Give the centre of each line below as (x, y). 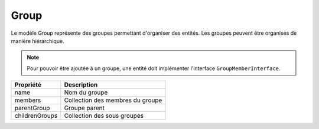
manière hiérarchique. (38, 41)
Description (81, 85)
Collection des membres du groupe (113, 100)
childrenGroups (36, 116)
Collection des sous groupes (104, 116)
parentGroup (32, 108)
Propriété (28, 85)
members (28, 100)
